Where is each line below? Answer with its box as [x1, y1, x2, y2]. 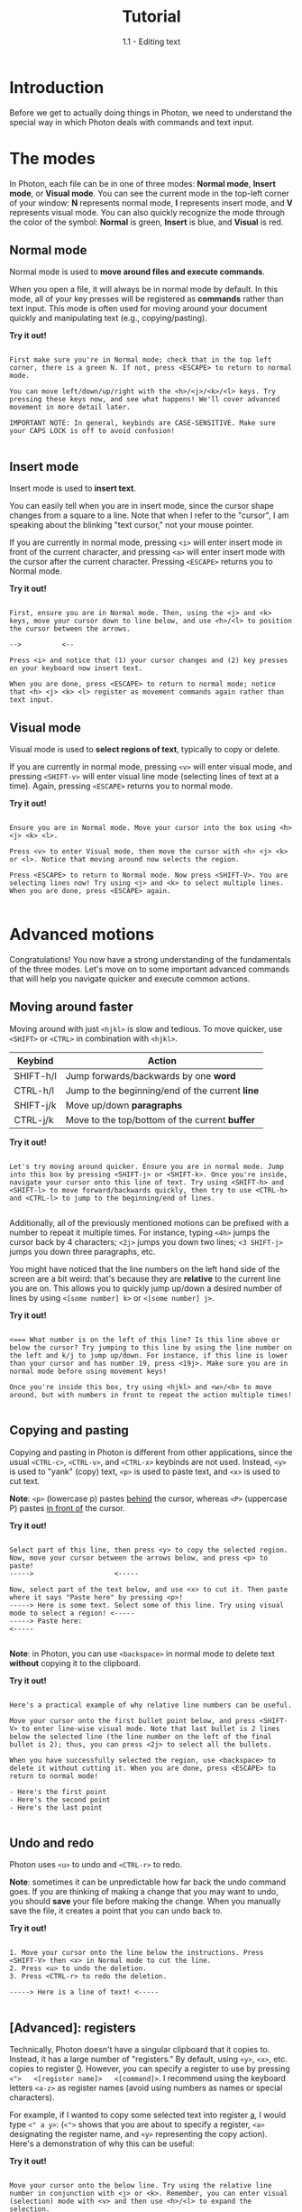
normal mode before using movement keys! [9, 1367, 168, 1376]
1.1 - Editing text [122, 36, 181, 47]
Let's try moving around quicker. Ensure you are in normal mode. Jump [9, 1162, 284, 1171]
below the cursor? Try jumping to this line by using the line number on [9, 1342, 293, 1352]
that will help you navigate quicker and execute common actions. [9, 973, 251, 984]
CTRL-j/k [14, 1113, 54, 1126]
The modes [9, 148, 96, 169]
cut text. [9, 1475, 41, 1486]
